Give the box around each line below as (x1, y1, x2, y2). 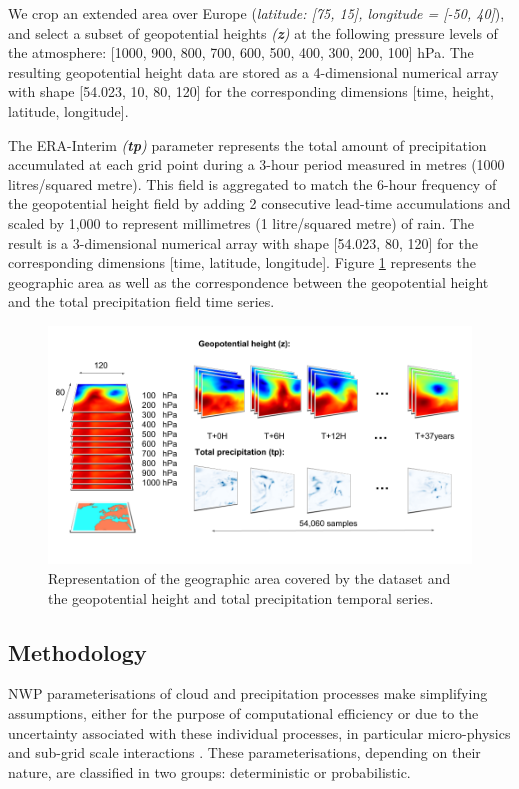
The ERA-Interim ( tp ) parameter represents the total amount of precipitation (8, 134, 487, 155)
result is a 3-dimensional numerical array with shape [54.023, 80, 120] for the (8, 232, 478, 253)
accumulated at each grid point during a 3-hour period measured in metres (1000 (8, 154, 505, 175)
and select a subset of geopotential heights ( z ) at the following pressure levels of (8, 22, 498, 43)
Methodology (8, 636, 147, 667)
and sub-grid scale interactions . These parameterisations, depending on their (8, 742, 481, 763)
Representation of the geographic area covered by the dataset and (48, 568, 451, 588)
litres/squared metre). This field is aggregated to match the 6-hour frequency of (8, 173, 497, 194)
